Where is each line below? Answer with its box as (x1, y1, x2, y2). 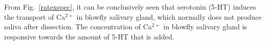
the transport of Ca (4, 11, 65, 22)
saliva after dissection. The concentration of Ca (4, 21, 152, 32)
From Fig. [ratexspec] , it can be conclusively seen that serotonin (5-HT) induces (4, 2, 256, 12)
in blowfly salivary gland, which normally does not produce (76, 11, 262, 22)
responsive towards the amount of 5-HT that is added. (4, 31, 174, 41)
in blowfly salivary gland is (163, 21, 247, 32)
